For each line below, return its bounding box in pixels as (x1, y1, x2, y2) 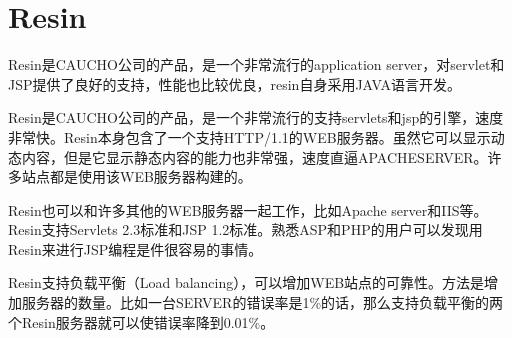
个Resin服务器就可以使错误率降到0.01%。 (8, 311, 275, 332)
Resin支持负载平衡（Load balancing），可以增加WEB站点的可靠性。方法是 (8, 272, 485, 293)
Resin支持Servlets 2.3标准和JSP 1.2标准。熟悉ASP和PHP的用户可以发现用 (8, 219, 483, 240)
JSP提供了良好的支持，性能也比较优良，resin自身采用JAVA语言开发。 (8, 73, 461, 94)
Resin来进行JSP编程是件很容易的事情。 (8, 238, 263, 259)
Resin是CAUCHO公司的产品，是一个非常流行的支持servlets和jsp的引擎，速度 (8, 107, 504, 128)
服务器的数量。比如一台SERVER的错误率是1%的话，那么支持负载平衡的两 (21, 292, 504, 313)
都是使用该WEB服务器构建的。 (49, 166, 252, 187)
